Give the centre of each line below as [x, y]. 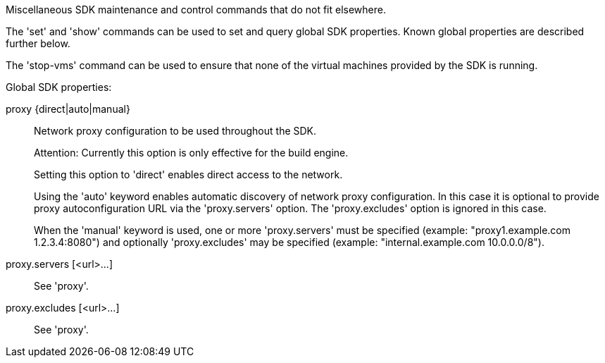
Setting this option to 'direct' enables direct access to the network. [188, 174]
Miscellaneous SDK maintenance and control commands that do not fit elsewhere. [196, 10]
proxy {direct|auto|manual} [68, 109]
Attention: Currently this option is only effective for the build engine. [191, 153]
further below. [38, 43]
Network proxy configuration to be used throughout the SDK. [175, 131]
